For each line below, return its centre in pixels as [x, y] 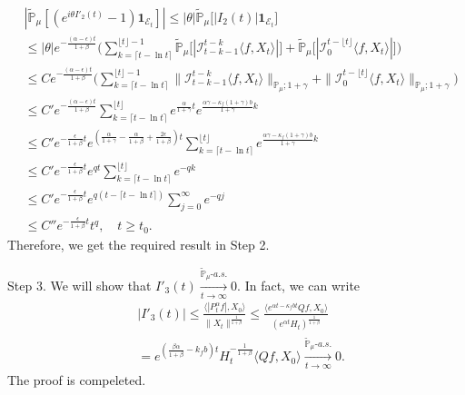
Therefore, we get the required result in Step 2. [139, 244]
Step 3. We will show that [79, 285]
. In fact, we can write [299, 285]
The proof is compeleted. [77, 380]
